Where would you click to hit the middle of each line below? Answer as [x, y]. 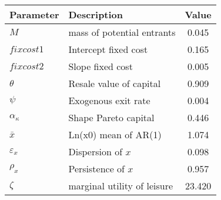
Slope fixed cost [101, 66]
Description [96, 14]
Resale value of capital [115, 83]
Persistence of [97, 169]
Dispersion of [96, 151]
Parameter [34, 14]
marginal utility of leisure [121, 186]
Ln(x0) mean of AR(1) [115, 134]
